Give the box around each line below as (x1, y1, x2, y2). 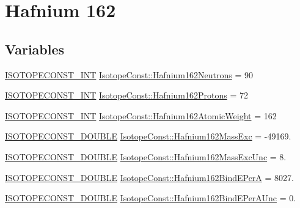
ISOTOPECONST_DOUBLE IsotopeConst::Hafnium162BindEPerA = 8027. (5, 171, 294, 184)
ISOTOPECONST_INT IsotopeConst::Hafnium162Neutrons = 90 (5, 68, 253, 81)
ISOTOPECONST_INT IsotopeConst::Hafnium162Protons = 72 (5, 89, 248, 102)
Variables (5, 39, 65, 58)
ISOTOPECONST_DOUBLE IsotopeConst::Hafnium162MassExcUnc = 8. (5, 150, 287, 163)
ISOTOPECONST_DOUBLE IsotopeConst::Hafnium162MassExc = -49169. (5, 130, 291, 143)
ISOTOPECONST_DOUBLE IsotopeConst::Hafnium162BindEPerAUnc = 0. (5, 191, 296, 204)
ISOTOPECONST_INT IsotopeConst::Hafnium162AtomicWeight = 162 (5, 109, 277, 122)
